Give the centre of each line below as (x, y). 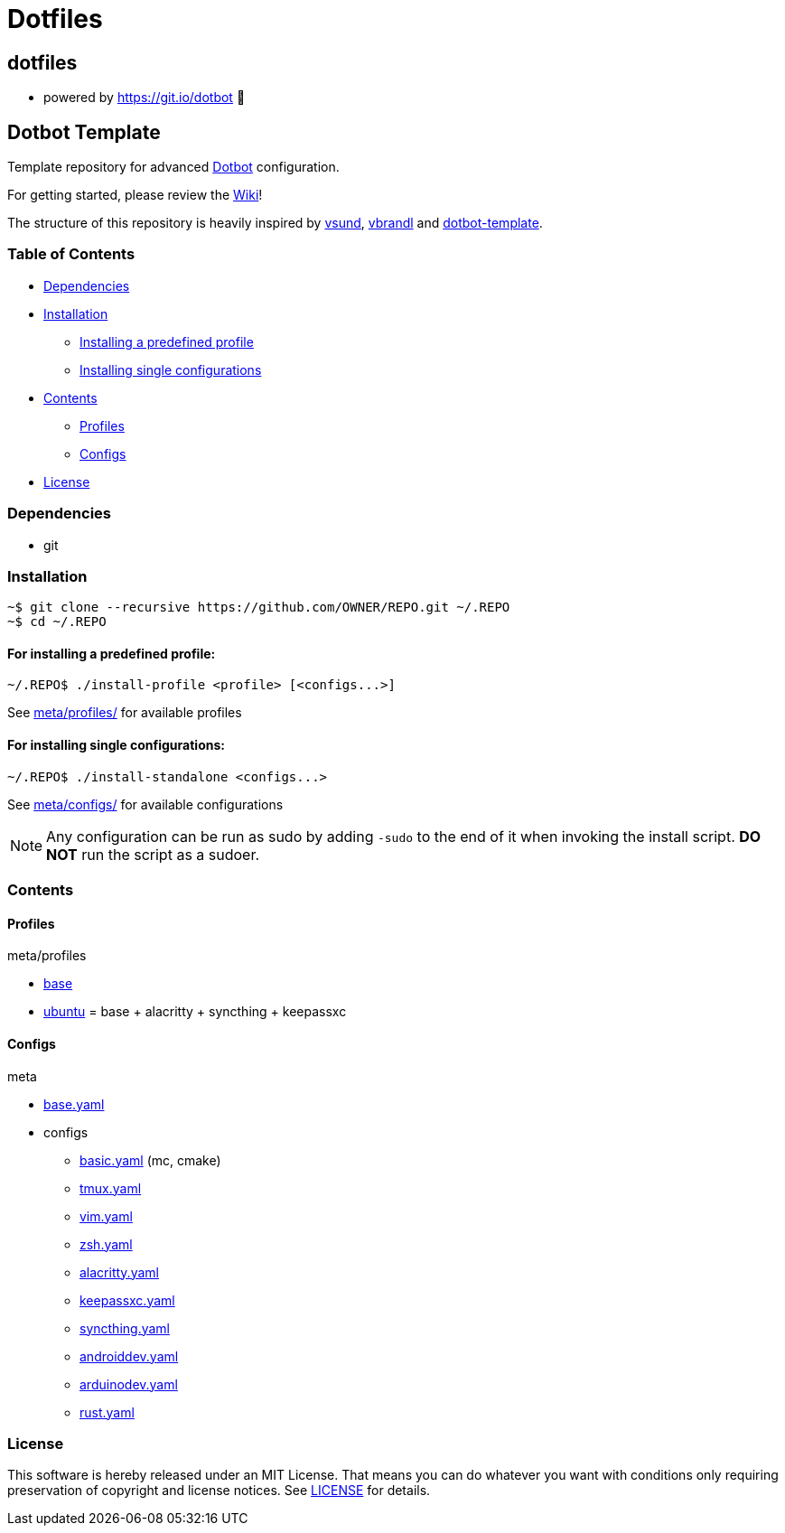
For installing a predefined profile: (112, 653)
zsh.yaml (106, 1244)
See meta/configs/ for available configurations (145, 804)
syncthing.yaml (125, 1328)
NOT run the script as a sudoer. (153, 854)
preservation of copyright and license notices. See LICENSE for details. (219, 1491)
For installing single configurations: (116, 745)
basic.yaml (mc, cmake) (150, 1160)
